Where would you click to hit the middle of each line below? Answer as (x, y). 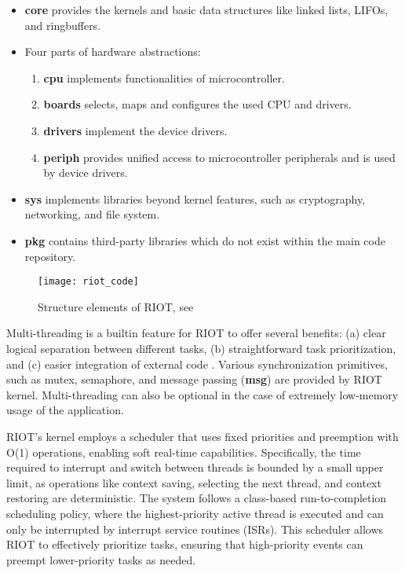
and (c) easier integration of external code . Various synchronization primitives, (197, 364)
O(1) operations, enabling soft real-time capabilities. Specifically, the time (184, 452)
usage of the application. (65, 410)
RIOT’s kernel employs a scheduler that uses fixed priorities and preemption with (202, 436)
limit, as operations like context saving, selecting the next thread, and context (194, 482)
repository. (50, 256)
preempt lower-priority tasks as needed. (101, 559)
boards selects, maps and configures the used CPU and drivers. (197, 104)
